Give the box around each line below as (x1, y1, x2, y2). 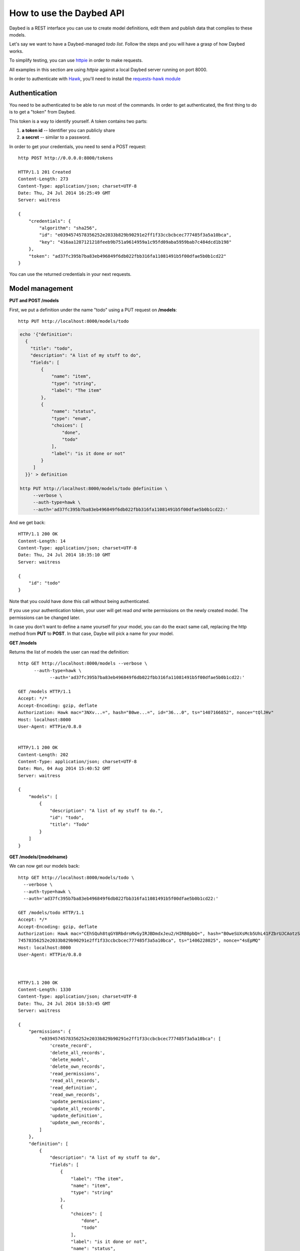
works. (9, 48, 23, 54)
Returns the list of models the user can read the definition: (9, 649, 129, 655)
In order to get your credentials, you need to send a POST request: (9, 143, 146, 150)
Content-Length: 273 (18, 176, 68, 182)
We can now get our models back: (9, 863, 80, 869)
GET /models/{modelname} (9, 854, 68, 860)
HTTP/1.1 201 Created (18, 169, 71, 175)
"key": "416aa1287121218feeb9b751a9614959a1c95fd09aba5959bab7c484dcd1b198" (39, 239, 232, 245)
